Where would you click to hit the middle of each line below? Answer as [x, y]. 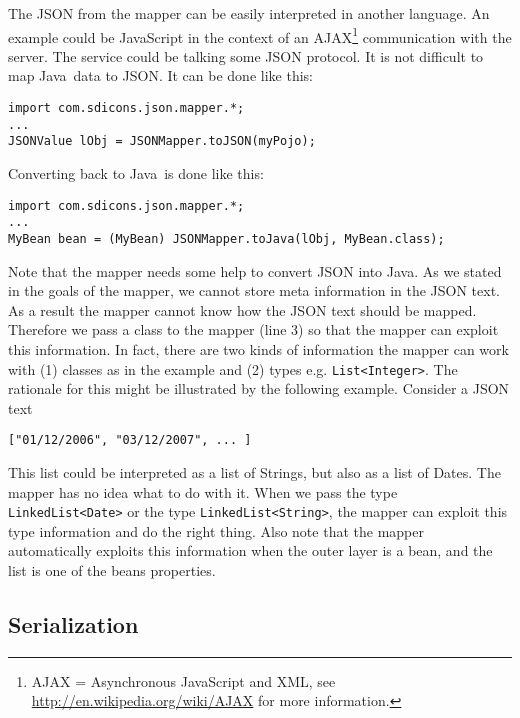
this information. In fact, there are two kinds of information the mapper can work [258, 348]
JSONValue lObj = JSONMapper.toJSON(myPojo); [162, 141]
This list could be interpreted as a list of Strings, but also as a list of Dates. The [254, 472]
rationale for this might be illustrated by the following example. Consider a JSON [259, 388]
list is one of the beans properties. [112, 570]
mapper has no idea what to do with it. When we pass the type [203, 491]
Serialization [73, 624]
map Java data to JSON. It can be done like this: [160, 75]
